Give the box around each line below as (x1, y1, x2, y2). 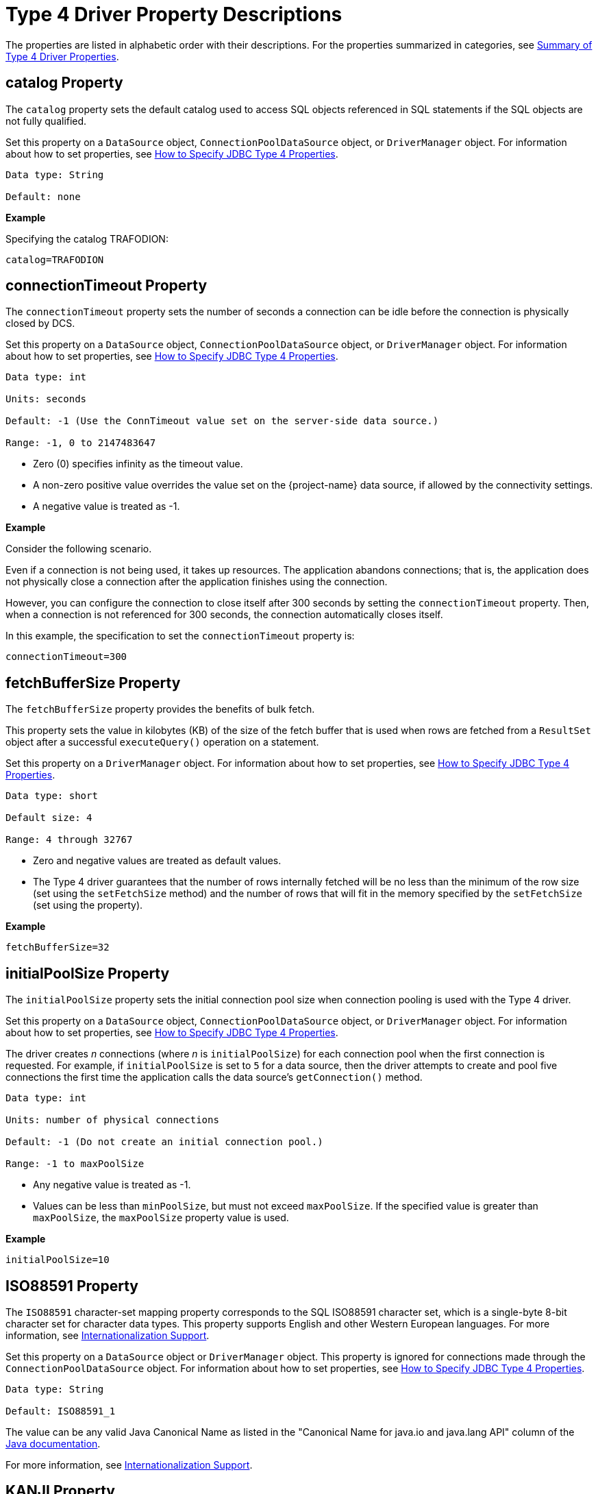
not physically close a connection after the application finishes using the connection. (5, 576, 388, 588)
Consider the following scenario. (5, 543, 152, 555)
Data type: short (5, 790, 98, 802)
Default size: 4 (5, 812, 92, 824)
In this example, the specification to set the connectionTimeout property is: (5, 630, 355, 642)
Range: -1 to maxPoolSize (5, 1158, 145, 1170)
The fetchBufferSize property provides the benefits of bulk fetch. (5, 703, 315, 715)
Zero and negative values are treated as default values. (33, 855, 282, 867)
